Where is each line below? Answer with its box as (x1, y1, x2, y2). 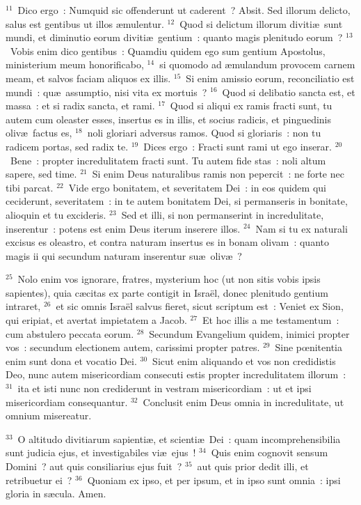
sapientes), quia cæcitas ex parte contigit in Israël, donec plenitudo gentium (6, 285, 328, 300)
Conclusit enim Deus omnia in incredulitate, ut (143, 394, 344, 409)
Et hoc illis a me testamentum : (202, 313, 339, 327)
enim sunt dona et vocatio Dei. (6, 353, 137, 368)
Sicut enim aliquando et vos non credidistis (152, 353, 336, 368)
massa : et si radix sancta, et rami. (6, 98, 155, 113)
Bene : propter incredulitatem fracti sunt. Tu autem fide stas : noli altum (10, 153, 326, 167)
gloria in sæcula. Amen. (6, 486, 106, 501)
